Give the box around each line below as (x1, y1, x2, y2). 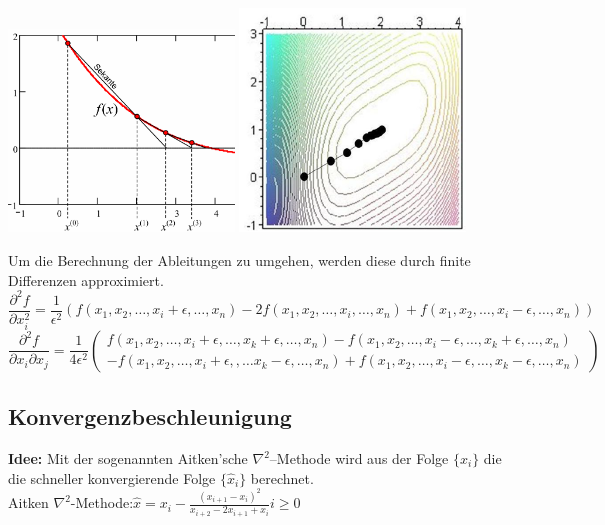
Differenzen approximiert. (8, 269, 164, 290)
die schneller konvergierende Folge (8, 467, 216, 488)
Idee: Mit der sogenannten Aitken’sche (8, 448, 248, 468)
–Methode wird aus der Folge (269, 448, 449, 468)
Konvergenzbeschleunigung (8, 401, 292, 432)
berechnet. (250, 467, 314, 488)
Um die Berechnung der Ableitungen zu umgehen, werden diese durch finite (8, 249, 471, 270)
